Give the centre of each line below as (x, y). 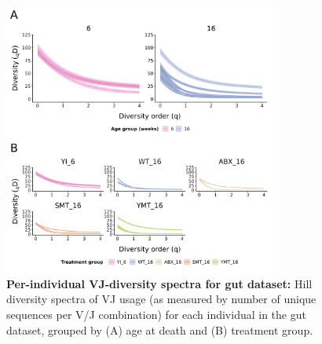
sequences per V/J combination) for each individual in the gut (156, 314)
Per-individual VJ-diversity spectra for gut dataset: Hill (159, 283)
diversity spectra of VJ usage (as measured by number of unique (161, 299)
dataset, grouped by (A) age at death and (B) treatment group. (160, 329)
